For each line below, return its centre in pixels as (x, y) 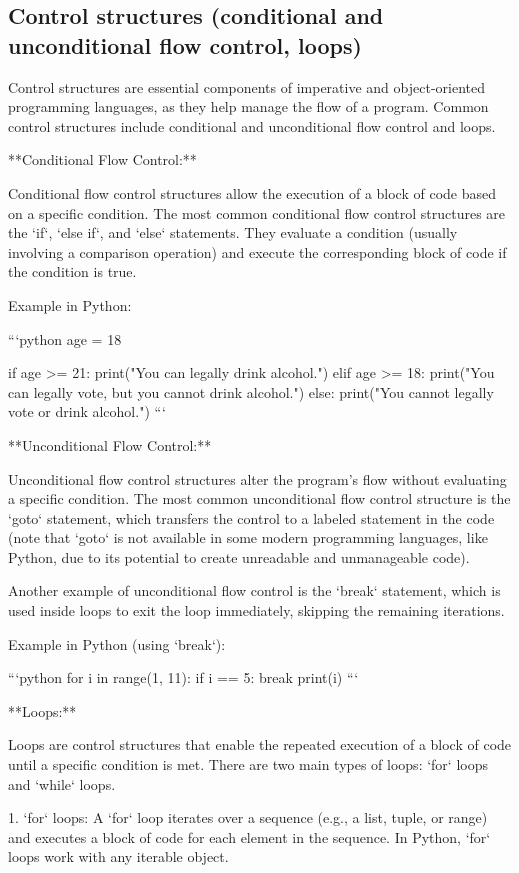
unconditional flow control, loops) (185, 44)
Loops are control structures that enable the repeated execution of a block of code (260, 744)
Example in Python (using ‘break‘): (117, 643)
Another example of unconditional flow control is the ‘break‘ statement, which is (254, 590)
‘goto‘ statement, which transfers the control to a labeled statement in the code (251, 517)
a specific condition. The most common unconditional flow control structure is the (259, 498)
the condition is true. (72, 271)
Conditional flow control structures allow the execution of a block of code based (252, 192)
